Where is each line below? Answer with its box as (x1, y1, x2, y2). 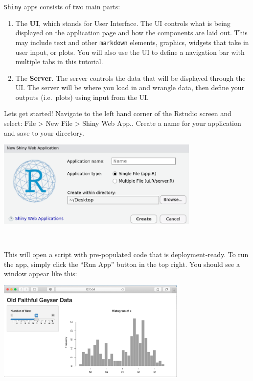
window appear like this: (4, 268, 77, 279)
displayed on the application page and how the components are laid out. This (15, 27, 248, 38)
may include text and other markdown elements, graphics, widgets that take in (15, 37, 249, 47)
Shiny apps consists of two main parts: (4, 1, 120, 11)
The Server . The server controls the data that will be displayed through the (15, 72, 246, 83)
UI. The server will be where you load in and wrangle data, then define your (15, 82, 245, 93)
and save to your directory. (4, 127, 84, 138)
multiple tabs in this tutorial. (15, 56, 103, 67)
